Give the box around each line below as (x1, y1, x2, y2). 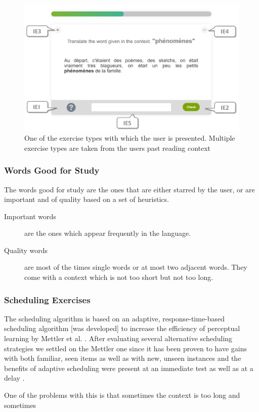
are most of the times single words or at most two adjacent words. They (24, 262, 247, 272)
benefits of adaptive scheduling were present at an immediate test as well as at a (4, 362, 253, 373)
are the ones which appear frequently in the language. (24, 228, 191, 238)
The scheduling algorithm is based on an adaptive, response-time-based (4, 313, 225, 323)
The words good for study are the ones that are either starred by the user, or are (4, 184, 255, 194)
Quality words (4, 244, 48, 255)
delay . (4, 373, 25, 383)
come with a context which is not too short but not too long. (24, 272, 213, 282)
